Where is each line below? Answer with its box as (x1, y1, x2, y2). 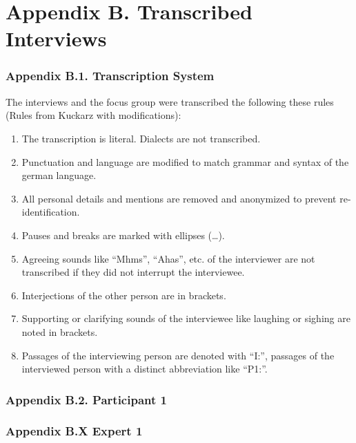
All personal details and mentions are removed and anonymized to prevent (21, 191, 337, 205)
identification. (21, 205, 80, 219)
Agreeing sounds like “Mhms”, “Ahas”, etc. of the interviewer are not (21, 251, 315, 265)
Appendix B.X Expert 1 (6, 422, 143, 440)
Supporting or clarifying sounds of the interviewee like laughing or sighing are (21, 311, 350, 326)
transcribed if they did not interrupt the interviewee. (21, 265, 245, 279)
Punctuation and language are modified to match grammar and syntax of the (21, 154, 349, 169)
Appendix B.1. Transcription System (6, 67, 215, 84)
